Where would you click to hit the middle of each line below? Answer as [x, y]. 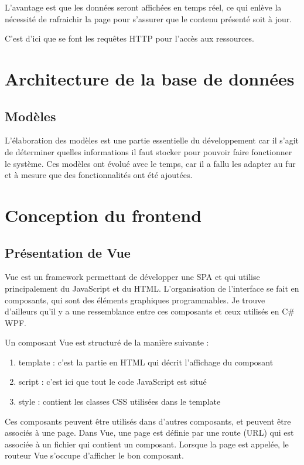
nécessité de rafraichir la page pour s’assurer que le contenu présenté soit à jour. [148, 18]
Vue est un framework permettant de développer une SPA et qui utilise [132, 277]
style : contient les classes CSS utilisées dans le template [119, 401]
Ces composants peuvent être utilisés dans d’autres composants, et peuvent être [148, 421]
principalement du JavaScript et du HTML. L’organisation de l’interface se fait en [152, 288]
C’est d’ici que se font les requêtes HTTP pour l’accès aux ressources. [129, 38]
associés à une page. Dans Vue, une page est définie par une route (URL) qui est [149, 432]
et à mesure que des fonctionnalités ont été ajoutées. [99, 175]
